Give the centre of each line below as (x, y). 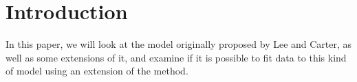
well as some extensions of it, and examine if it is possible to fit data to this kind (176, 57)
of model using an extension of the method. (97, 71)
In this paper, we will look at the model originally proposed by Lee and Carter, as (179, 44)
